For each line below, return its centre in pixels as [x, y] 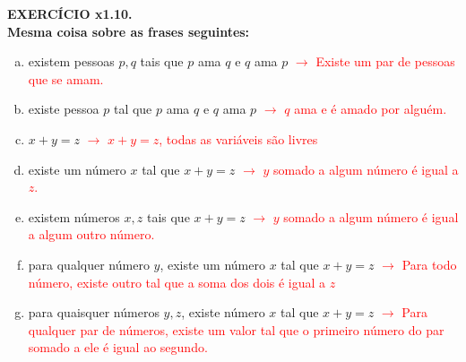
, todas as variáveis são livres [238, 138]
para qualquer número [89, 264]
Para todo [429, 264]
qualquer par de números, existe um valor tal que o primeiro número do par [236, 329]
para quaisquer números [94, 312]
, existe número [223, 312]
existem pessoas [71, 61]
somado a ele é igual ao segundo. [118, 347]
